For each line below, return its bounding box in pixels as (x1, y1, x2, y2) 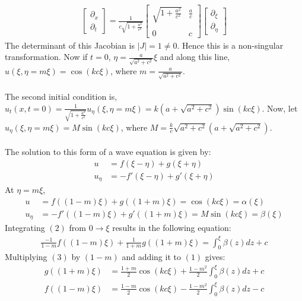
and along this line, (160, 50, 230, 63)
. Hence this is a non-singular (177, 39, 284, 51)
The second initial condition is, (5, 90, 117, 103)
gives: (205, 251, 225, 263)
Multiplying (5, 251, 47, 263)
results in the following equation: (112, 221, 231, 234)
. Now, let (262, 102, 298, 114)
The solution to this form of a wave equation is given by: (5, 145, 211, 158)
